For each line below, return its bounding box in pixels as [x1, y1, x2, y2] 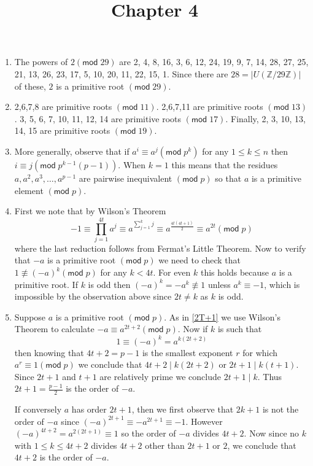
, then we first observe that [131, 403, 234, 416]
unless [208, 278, 231, 290]
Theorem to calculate [14, 322, 95, 335]
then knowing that [14, 346, 84, 359]
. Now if [177, 322, 208, 335]
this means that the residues [171, 158, 278, 171]
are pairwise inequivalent [79, 171, 172, 184]
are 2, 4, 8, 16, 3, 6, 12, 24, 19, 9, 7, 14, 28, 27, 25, [119, 55, 309, 68]
